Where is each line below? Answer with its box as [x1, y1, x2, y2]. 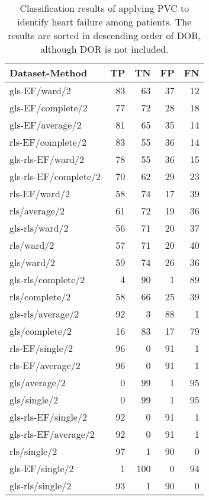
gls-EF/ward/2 [9, 84, 71, 97]
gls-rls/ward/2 [9, 221, 69, 235]
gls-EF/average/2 [9, 118, 82, 132]
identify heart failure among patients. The [17, 15, 192, 28]
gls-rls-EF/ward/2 [9, 152, 85, 166]
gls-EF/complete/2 [9, 101, 88, 114]
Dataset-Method [9, 66, 88, 79]
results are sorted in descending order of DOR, [8, 28, 201, 42]
